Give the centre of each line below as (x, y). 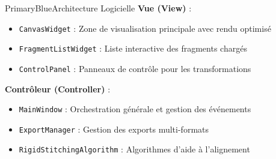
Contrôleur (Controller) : (58, 88)
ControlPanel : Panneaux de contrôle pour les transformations (135, 68)
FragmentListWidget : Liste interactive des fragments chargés (133, 48)
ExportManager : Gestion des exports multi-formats (114, 129)
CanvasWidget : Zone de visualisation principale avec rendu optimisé (145, 28)
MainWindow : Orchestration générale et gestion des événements (135, 109)
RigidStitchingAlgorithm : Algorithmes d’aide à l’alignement (134, 149)
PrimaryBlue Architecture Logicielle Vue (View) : (98, 8)
